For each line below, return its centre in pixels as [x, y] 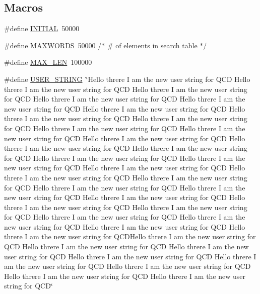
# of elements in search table [152, 45]
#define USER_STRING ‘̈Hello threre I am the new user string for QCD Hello [127, 79]
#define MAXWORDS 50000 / [53, 45]
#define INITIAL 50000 [42, 28]
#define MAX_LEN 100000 [48, 62]
